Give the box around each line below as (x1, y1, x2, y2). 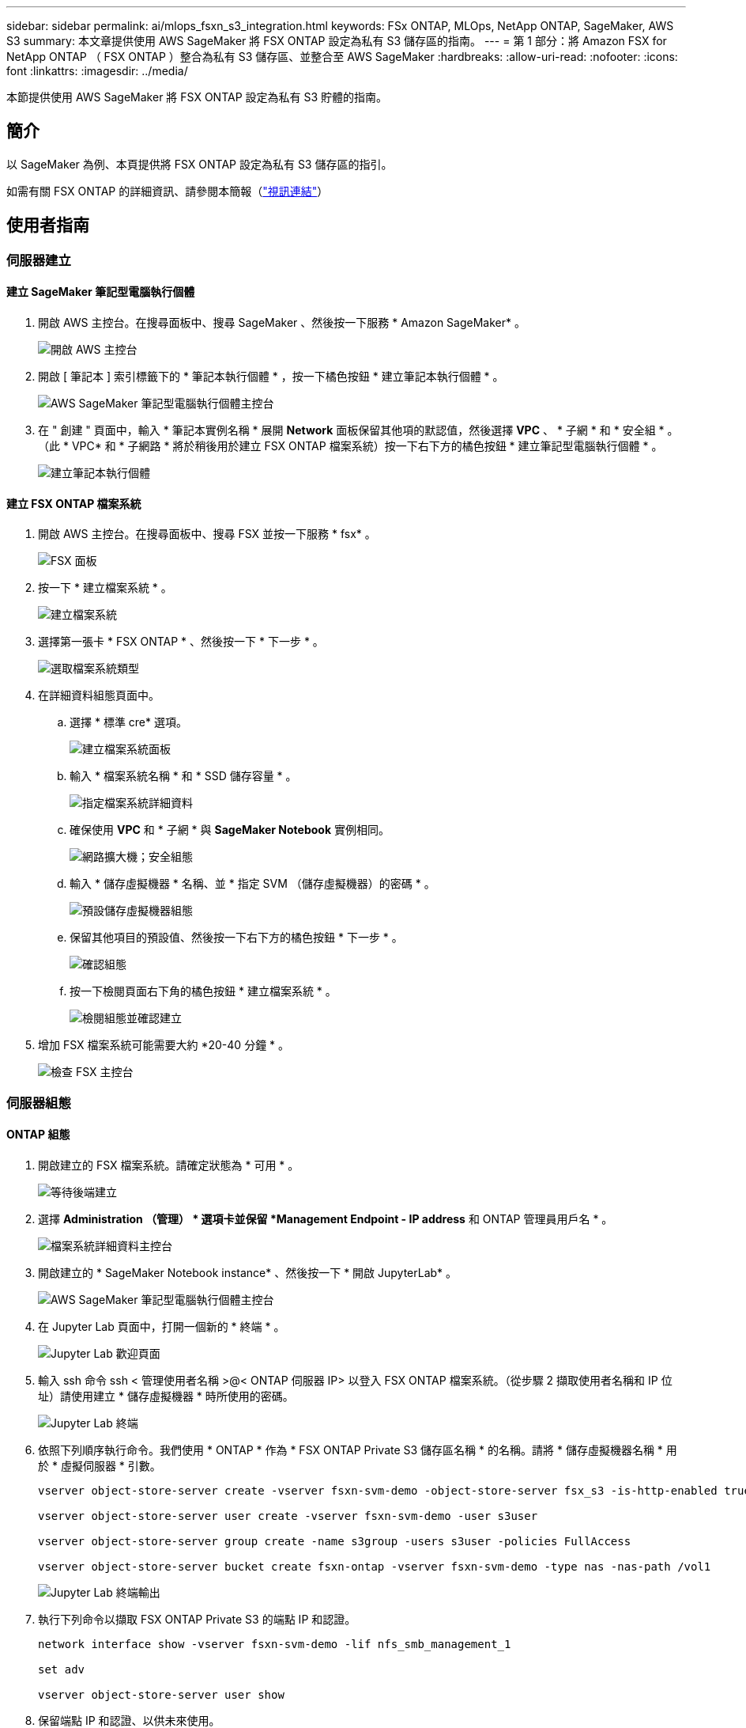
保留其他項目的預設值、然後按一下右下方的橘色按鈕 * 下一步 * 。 (70, 930, 403, 945)
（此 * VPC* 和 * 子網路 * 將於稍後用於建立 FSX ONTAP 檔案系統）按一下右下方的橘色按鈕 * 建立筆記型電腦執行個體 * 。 (38, 438, 663, 453)
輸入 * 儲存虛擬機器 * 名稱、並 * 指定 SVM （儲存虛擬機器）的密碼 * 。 (70, 877, 435, 891)
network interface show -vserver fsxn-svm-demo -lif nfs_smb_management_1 (38, 1637, 511, 1650)
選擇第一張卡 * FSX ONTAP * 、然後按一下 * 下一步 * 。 (38, 635, 324, 649)
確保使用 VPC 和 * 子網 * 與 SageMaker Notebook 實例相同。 (70, 823, 390, 837)
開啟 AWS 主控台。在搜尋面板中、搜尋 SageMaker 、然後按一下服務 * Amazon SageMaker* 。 (38, 315, 526, 329)
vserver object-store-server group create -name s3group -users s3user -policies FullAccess (38, 1534, 631, 1548)
